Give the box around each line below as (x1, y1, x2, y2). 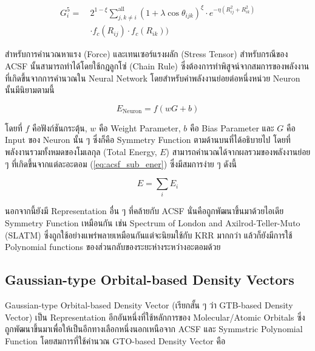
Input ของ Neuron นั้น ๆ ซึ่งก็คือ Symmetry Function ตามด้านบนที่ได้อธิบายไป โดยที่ (5, 133, 291, 146)
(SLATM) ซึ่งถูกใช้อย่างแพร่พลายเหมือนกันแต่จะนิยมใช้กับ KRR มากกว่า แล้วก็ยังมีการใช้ (5, 228, 293, 241)
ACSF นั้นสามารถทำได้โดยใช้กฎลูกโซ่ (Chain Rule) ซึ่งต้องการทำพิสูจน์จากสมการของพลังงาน (5, 59, 310, 72)
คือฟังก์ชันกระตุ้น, (32, 121, 87, 134)
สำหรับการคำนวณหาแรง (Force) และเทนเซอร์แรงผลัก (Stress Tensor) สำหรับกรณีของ (5, 47, 288, 60)
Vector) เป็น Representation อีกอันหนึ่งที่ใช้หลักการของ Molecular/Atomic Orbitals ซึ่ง (5, 310, 305, 323)
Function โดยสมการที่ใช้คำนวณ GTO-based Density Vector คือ (5, 334, 226, 347)
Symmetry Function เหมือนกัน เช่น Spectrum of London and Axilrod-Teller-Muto (5, 217, 300, 229)
